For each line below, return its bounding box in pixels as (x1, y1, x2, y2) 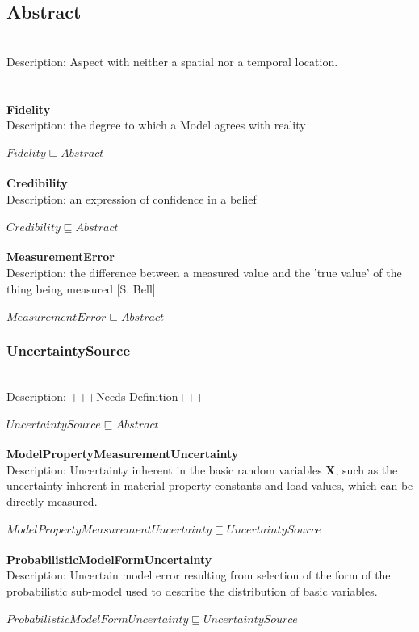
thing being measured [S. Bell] (6, 280, 156, 297)
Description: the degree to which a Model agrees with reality (6, 116, 306, 133)
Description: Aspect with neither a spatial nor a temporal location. (6, 53, 338, 70)
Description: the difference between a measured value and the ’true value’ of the (6, 263, 402, 280)
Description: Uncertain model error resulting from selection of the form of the (6, 567, 391, 584)
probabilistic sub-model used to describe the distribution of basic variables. (6, 583, 378, 600)
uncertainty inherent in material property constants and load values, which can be (6, 477, 413, 494)
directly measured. (6, 493, 98, 510)
